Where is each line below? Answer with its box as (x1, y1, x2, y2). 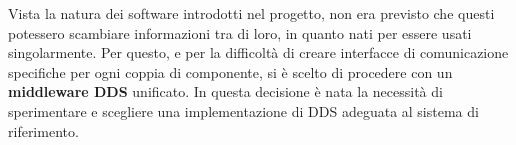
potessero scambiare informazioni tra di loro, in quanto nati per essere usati (8, 22, 472, 43)
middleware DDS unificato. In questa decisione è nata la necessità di (8, 81, 443, 102)
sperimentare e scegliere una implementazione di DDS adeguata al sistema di (8, 100, 479, 121)
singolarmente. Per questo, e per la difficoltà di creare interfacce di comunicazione (8, 42, 509, 63)
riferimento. (8, 120, 79, 141)
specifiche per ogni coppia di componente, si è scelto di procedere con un (8, 61, 453, 82)
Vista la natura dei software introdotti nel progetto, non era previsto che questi (8, 3, 495, 23)
